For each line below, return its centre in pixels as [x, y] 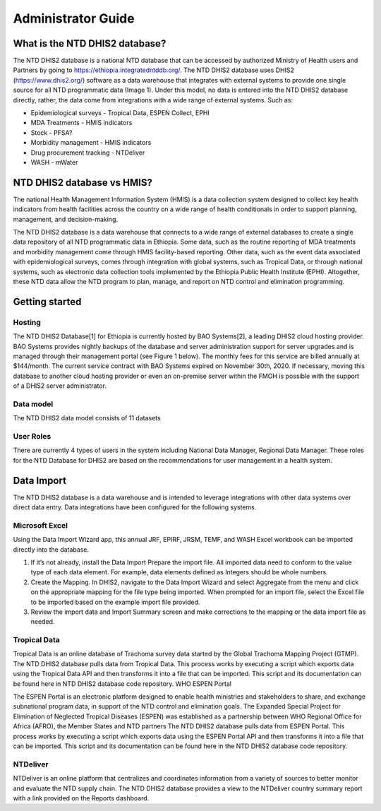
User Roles [32, 437]
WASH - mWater [54, 162]
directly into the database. [51, 549]
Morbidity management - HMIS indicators [91, 143]
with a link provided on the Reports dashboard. [81, 798]
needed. [43, 622]
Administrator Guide [74, 18]
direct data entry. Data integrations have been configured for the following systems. [135, 507]
